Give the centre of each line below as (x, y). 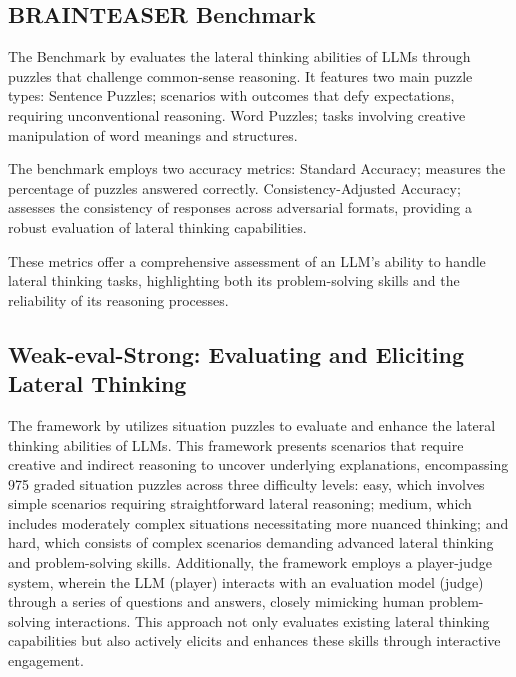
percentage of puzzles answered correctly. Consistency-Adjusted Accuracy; (234, 187)
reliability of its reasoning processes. (118, 299)
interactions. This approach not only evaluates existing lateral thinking (272, 620)
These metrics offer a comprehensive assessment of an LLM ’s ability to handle (247, 260)
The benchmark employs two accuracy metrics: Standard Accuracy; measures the (257, 168)
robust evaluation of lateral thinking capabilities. (157, 226)
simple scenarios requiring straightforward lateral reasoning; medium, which (240, 503)
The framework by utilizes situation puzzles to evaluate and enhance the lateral (252, 424)
